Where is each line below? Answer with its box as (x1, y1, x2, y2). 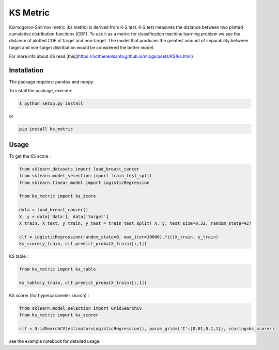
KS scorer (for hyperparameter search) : (9, 292, 89, 298)
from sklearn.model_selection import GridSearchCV (19, 305, 142, 311)
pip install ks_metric (19, 126, 73, 132)
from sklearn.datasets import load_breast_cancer (19, 166, 139, 172)
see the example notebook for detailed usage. (9, 338, 101, 344)
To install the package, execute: (9, 88, 73, 94)
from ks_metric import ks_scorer (19, 312, 99, 318)
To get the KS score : (9, 153, 51, 159)
